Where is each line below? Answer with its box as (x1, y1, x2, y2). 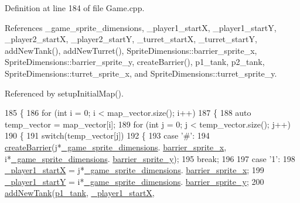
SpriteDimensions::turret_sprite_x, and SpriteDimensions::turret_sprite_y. (5, 67, 277, 79)
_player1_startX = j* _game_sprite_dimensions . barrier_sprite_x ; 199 (5, 164, 264, 176)
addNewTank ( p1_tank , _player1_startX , (5, 187, 155, 199)
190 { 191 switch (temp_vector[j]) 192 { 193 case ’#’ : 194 (5, 129, 210, 142)
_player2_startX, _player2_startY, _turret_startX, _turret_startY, (5, 33, 257, 45)
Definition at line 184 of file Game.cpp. (5, 2, 145, 13)
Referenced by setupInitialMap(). (5, 87, 124, 99)
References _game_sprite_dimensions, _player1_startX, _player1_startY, (5, 21, 277, 33)
